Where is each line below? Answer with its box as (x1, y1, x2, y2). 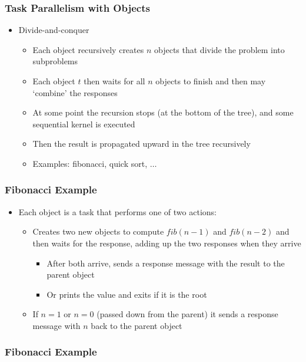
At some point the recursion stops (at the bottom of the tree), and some (32, 106, 294, 119)
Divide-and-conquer (18, 24, 89, 36)
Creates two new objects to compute (32, 225, 164, 238)
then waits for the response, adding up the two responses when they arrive (32, 236, 301, 249)
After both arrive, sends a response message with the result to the (46, 256, 285, 269)
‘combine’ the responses (32, 86, 118, 98)
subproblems (32, 55, 78, 67)
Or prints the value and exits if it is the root (46, 288, 207, 300)
